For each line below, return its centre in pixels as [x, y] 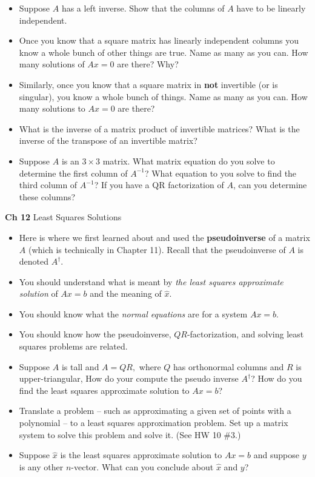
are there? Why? [148, 64]
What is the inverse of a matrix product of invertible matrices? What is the [159, 128]
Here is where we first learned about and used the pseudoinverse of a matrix [164, 237]
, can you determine [270, 185]
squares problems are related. [73, 346]
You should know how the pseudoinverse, [95, 334]
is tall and [80, 366]
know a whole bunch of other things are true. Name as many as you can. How [164, 52]
